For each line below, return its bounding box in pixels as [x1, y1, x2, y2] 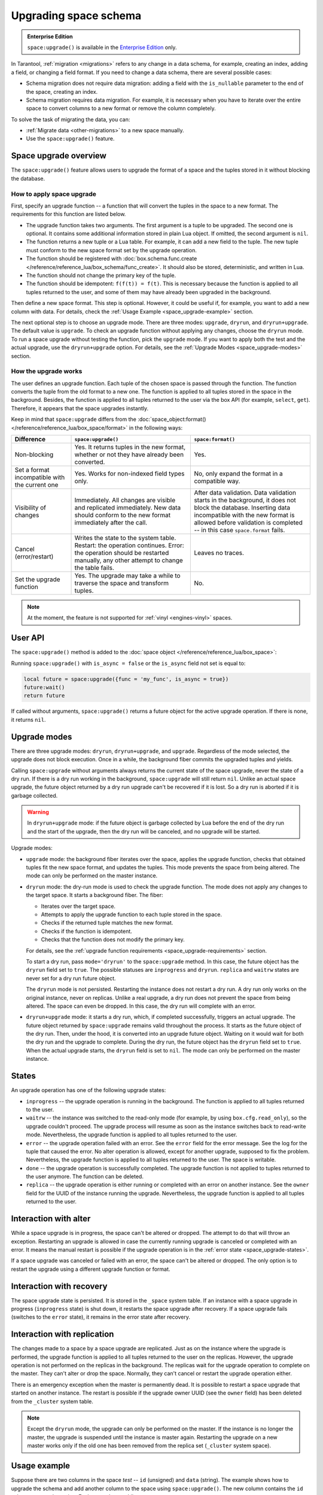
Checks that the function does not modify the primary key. [41, 936, 185, 943]
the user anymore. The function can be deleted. [26, 1173, 144, 1180]
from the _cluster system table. [11, 1398, 94, 1405]
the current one [14, 481, 59, 489]
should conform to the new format [74, 511, 171, 520]
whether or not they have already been [74, 450, 184, 459]
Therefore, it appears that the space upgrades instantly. [11, 404, 149, 412]
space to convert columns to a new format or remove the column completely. [26, 105, 216, 112]
